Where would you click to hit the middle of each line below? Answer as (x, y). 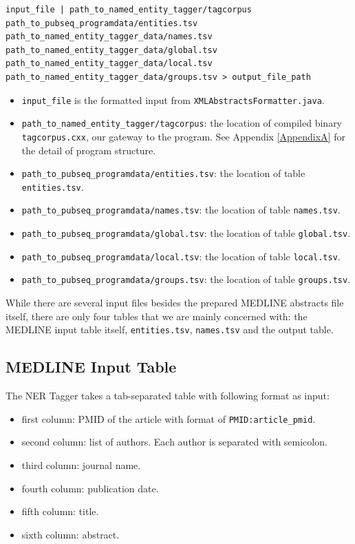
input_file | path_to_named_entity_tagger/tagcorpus (129, 10)
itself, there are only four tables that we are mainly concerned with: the (157, 316)
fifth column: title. (60, 511)
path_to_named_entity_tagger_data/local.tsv (109, 64)
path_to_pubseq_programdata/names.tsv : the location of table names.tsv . (181, 210)
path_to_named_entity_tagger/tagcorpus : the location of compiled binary (182, 123)
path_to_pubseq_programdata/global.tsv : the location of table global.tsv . (186, 233)
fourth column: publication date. (90, 488)
